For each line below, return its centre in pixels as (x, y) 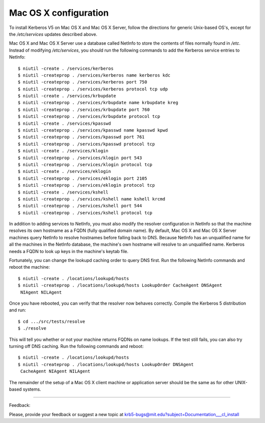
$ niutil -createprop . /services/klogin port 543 (80, 158)
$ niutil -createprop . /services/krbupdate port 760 (84, 110)
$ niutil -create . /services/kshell (63, 192)
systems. (32, 389)
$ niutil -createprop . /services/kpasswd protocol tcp (86, 144)
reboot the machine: (29, 267)
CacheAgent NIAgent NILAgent (55, 371)
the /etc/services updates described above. (53, 34)
